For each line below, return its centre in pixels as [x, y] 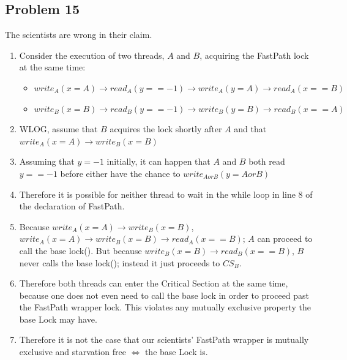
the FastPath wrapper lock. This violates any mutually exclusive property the [165, 307]
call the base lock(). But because [80, 250]
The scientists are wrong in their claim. [79, 35]
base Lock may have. [58, 319]
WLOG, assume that [58, 129]
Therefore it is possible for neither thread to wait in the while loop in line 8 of [166, 194]
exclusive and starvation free [73, 352]
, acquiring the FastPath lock [254, 55]
